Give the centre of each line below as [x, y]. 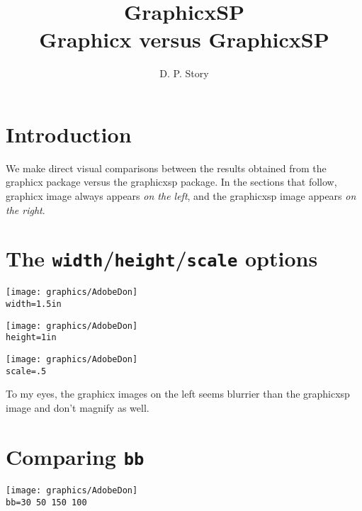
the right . [26, 209]
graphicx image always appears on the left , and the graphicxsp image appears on [181, 196]
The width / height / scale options [162, 258]
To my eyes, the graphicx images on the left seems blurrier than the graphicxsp [178, 394]
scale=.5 [26, 371]
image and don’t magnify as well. [78, 408]
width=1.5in [34, 304]
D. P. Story [184, 73]
